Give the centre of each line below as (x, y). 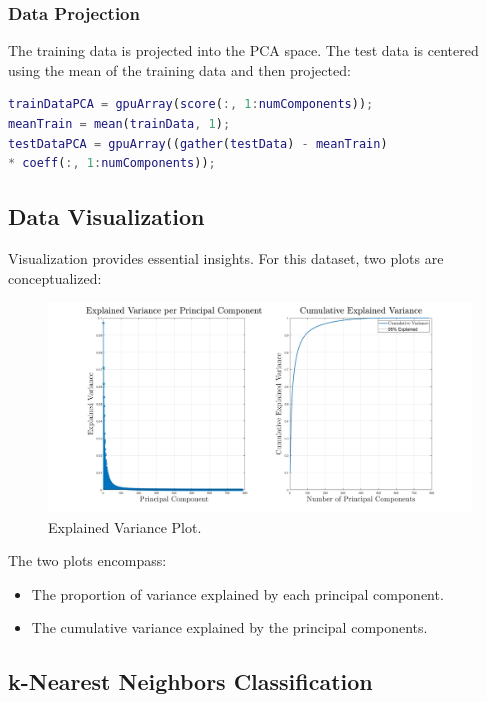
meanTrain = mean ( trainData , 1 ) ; (119, 124)
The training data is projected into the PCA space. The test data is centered (243, 50)
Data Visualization (106, 216)
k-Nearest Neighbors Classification (190, 681)
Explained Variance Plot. (125, 526)
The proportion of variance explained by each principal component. (237, 593)
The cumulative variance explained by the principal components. (229, 627)
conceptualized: (55, 277)
